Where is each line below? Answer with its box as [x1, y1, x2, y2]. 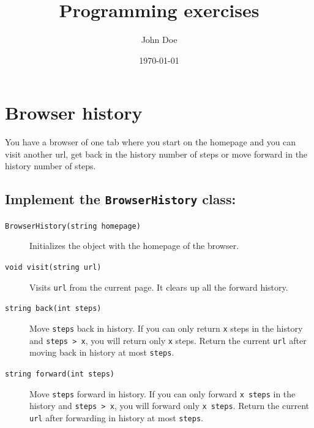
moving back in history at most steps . [29, 346, 174, 359]
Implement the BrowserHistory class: [5, 189, 236, 208]
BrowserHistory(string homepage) [5, 221, 141, 231]
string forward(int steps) [5, 370, 114, 378]
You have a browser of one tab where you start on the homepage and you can [5, 136, 296, 148]
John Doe [141, 33, 178, 46]
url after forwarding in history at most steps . [29, 411, 203, 424]
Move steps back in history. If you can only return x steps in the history [29, 322, 303, 335]
